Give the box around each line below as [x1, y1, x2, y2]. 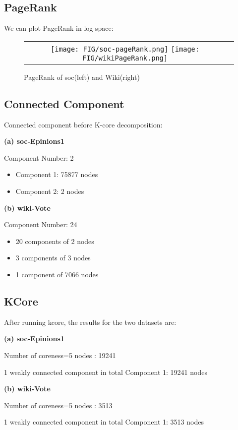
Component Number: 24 [4, 219, 77, 230]
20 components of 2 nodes [15, 236, 94, 246]
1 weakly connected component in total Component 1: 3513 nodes [4, 417, 204, 427]
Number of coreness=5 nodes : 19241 [4, 350, 116, 360]
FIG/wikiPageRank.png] [82, 54, 168, 62]
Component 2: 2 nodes [15, 185, 84, 196]
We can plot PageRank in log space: [4, 23, 114, 33]
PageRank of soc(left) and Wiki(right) [24, 71, 140, 82]
